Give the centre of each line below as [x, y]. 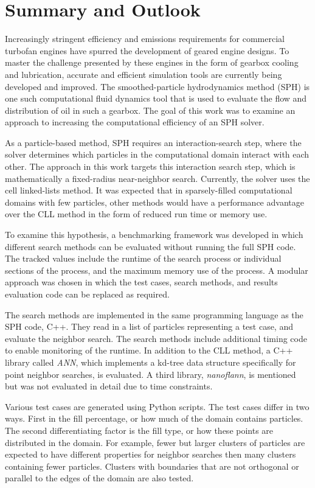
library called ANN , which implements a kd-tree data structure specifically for [151, 362]
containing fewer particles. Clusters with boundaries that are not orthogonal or [152, 466]
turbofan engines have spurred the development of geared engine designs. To [147, 50]
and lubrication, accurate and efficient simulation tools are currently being [144, 74]
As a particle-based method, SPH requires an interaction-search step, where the [153, 142]
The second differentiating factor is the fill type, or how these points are [139, 430]
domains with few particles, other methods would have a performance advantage [154, 202]
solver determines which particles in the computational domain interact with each [157, 154]
